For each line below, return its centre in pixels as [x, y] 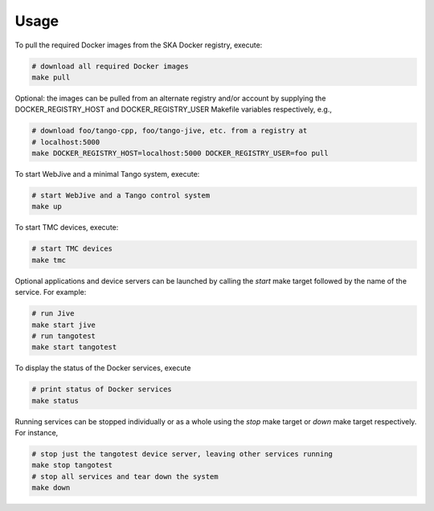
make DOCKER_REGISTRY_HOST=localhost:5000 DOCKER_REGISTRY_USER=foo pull [180, 153]
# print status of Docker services [102, 389]
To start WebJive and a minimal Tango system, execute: [107, 174]
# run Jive [53, 314]
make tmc [49, 260]
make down [51, 488]
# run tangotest [64, 336]
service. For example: [51, 292]
